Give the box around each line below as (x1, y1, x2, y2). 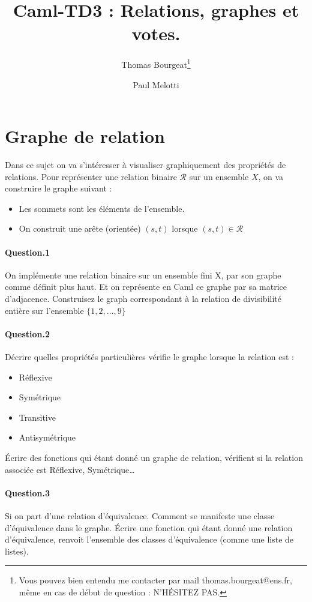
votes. (131, 21, 181, 46)
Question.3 (5, 486, 50, 499)
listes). (5, 544, 29, 557)
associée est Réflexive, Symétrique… (5, 463, 135, 475)
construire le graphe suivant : (5, 182, 112, 194)
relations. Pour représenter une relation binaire (5, 170, 177, 182)
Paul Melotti (133, 78, 179, 91)
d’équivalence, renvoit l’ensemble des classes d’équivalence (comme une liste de (5, 533, 294, 546)
